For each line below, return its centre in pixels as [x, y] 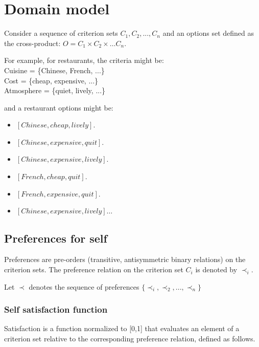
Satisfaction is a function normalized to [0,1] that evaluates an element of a [122, 328]
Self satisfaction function [56, 309]
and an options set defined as [208, 33]
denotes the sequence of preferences [84, 286]
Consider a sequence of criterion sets [61, 33]
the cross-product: [32, 43]
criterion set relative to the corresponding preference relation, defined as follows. [130, 339]
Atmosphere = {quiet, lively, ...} [55, 90]
